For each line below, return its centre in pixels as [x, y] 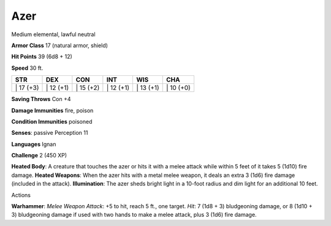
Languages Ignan [34, 144]
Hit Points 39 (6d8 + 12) [42, 57]
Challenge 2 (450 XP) [39, 156]
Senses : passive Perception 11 [50, 133]
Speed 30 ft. [27, 68]
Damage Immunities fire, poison [52, 110]
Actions [21, 195]
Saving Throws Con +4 [41, 99]
